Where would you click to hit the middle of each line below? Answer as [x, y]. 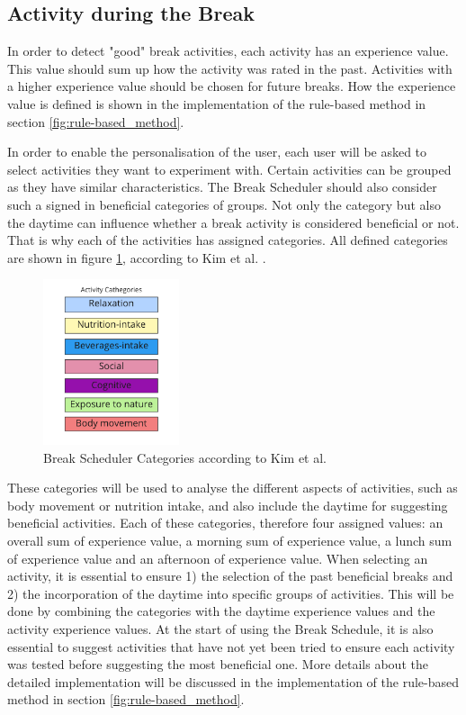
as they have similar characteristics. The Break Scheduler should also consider [222, 187]
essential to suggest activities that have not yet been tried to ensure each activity [231, 646]
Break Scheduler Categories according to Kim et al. [185, 457]
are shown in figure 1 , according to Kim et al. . [137, 257]
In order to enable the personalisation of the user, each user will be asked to [217, 152]
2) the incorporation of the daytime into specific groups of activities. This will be [231, 593]
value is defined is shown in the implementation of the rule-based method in [217, 103]
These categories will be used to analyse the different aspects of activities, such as [233, 488]
